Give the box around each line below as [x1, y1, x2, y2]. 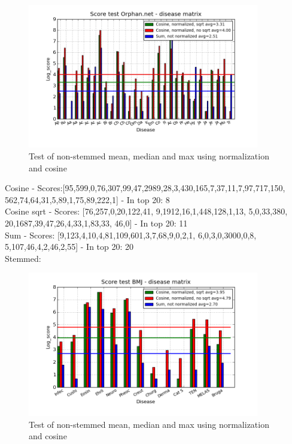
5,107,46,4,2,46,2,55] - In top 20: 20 [5, 240, 134, 253]
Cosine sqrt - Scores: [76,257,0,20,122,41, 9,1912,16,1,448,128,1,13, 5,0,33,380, [5, 205, 288, 218]
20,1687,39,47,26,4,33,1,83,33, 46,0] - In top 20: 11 [5, 217, 188, 229]
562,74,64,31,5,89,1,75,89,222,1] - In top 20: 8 [5, 193, 170, 206]
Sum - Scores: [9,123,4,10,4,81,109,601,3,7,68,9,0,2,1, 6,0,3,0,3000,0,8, [5, 228, 257, 241]
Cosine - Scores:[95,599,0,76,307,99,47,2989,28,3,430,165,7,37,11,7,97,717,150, [5, 182, 285, 194]
